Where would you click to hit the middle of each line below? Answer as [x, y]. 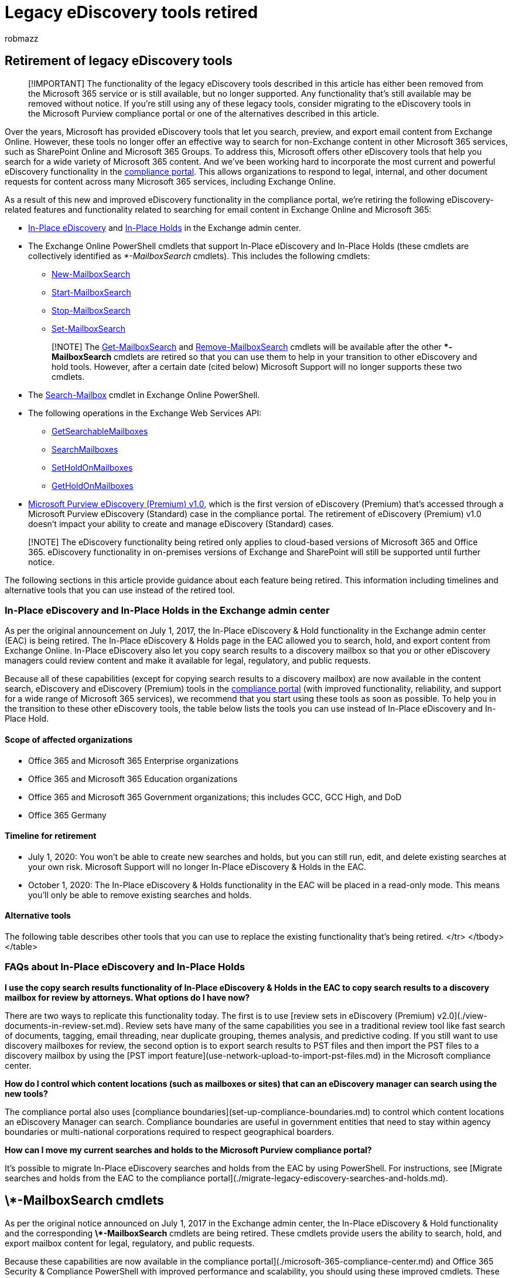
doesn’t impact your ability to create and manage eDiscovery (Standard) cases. [181, 524]
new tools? [26, 1093]
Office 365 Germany [67, 815]
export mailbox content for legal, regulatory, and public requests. [130, 1243]
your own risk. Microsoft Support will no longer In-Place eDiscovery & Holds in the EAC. [197, 866]
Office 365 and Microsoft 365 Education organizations [133, 779]
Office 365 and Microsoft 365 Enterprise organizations [134, 760]
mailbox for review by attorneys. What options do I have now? [127, 997]
